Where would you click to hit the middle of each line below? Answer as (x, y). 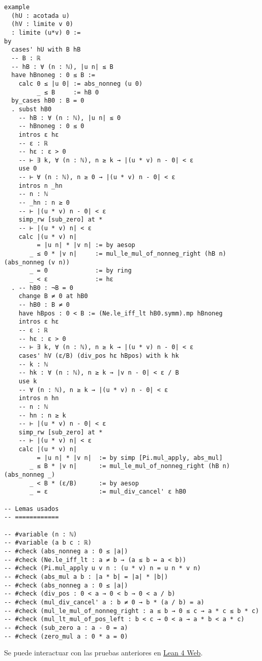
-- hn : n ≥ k (42, 415)
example (17, 7)
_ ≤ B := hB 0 (68, 92)
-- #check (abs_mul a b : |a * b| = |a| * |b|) (86, 577)
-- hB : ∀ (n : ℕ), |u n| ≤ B (62, 67)
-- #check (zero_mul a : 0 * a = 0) (66, 636)
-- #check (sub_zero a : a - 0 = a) (66, 628)
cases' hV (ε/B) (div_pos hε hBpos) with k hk (99, 356)
